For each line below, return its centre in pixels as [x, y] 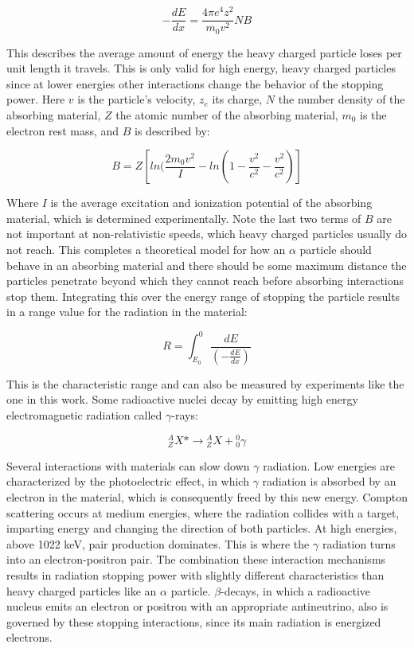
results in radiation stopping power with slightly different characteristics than [195, 575]
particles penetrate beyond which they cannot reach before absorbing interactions [205, 281]
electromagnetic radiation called [84, 415]
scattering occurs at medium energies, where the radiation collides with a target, [203, 512]
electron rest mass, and [63, 130]
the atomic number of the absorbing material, [227, 114]
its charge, [237, 99]
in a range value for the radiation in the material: [127, 312]
